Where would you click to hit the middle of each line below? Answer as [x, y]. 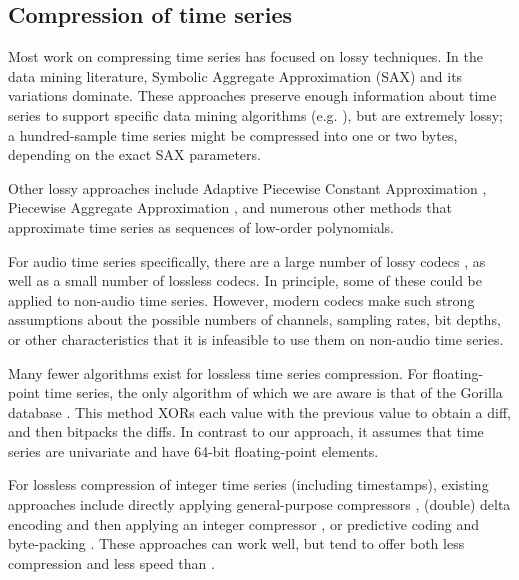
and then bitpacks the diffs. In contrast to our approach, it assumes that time [246, 431]
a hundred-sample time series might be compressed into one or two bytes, [233, 134]
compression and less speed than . [111, 562]
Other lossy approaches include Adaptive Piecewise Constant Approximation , [247, 187]
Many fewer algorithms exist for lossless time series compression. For [218, 372]
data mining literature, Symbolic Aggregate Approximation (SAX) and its [235, 75]
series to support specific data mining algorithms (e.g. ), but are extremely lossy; [256, 114]
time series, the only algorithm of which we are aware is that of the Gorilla [273, 392]
